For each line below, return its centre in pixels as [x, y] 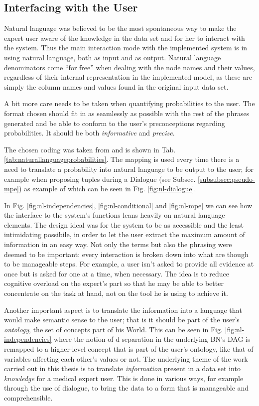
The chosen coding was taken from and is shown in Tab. [90, 149]
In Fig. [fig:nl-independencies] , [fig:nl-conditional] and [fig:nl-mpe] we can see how [128, 205]
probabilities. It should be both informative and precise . [89, 133]
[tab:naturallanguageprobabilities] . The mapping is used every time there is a [122, 159]
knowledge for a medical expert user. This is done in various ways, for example [124, 378]
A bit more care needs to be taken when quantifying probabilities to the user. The [129, 103]
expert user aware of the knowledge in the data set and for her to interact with [125, 38]
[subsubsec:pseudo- [226, 179]
